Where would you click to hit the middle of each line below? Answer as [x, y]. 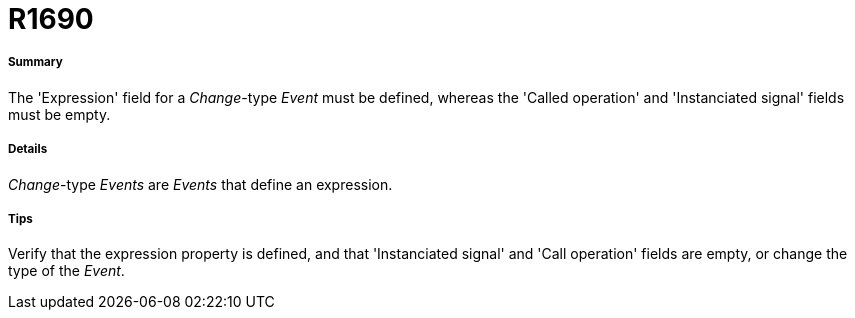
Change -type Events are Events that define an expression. [200, 184]
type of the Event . [66, 271]
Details [28, 149]
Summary [35, 62]
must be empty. [59, 114]
